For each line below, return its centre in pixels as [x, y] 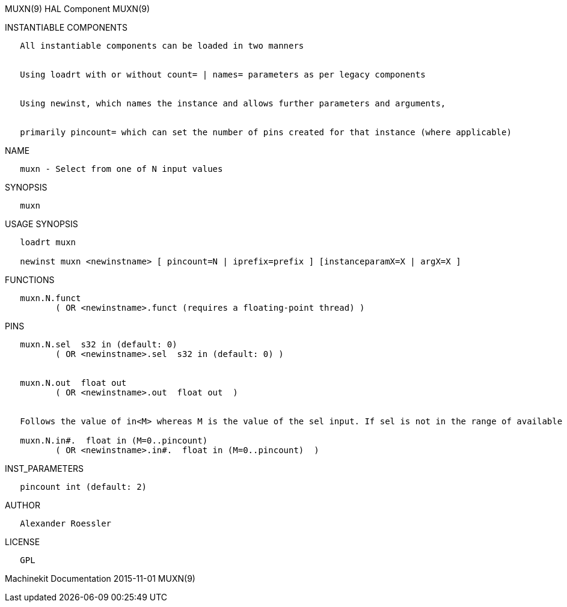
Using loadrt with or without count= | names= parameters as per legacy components [223, 75]
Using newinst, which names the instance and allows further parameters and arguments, [233, 103]
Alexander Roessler [66, 523]
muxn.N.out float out [73, 383]
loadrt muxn [48, 242]
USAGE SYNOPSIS [41, 224]
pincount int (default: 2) [84, 487]
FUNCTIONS [30, 280]
